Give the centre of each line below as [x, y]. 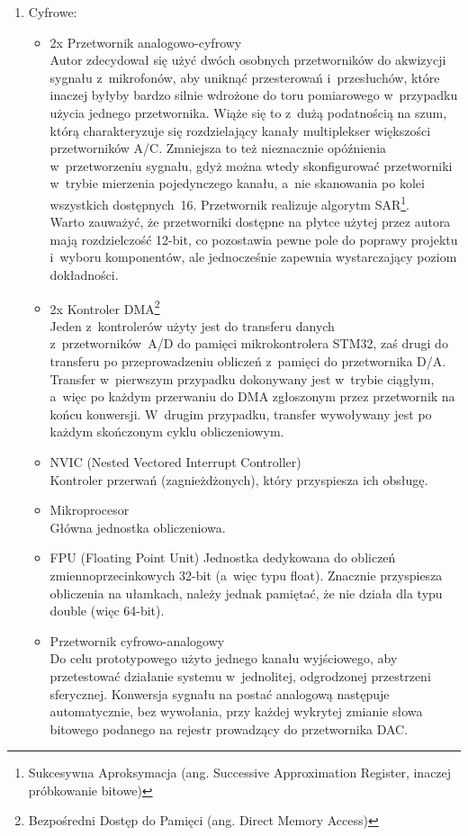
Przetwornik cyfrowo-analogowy [137, 640]
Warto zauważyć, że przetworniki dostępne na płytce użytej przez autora [250, 222]
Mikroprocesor [90, 510]
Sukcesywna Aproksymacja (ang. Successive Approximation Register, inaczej [240, 773]
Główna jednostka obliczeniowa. [138, 527]
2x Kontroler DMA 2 [105, 307]
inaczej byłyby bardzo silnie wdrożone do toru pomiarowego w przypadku [254, 95]
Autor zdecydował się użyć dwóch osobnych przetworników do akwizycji [248, 60]
